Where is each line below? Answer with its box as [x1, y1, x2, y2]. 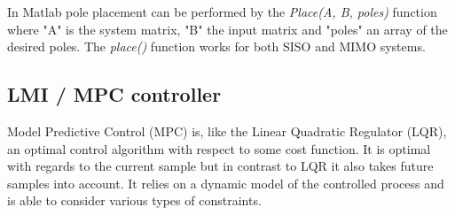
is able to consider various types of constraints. [7, 191, 262, 210]
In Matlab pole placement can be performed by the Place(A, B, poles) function [7, 3, 437, 20]
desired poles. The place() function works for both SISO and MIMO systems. [7, 37, 426, 56]
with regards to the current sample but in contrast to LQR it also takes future [7, 157, 434, 175]
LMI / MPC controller [7, 81, 222, 108]
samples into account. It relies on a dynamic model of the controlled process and [7, 173, 444, 192]
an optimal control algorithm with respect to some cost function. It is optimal [7, 139, 431, 157]
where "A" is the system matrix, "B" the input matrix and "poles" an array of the [7, 19, 448, 38]
